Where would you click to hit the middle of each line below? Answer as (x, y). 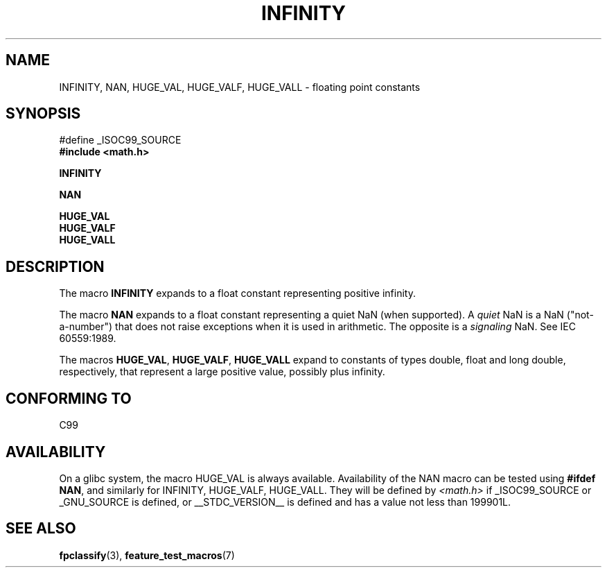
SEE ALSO (41, 529)
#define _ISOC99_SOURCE (120, 140)
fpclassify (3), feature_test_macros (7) (147, 555)
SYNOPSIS (43, 114)
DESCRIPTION (55, 266)
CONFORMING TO (69, 398)
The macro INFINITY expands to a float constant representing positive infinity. (237, 293)
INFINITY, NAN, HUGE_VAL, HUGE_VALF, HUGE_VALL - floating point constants (240, 87)
